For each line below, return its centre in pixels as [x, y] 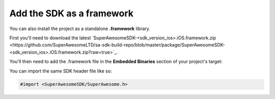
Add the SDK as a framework [71, 13]
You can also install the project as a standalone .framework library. [80, 29]
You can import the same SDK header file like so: [61, 71]
